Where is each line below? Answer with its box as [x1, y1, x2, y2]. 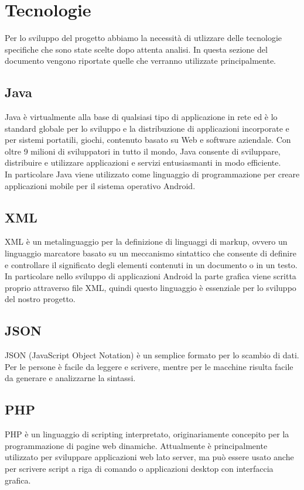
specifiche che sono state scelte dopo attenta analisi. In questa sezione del [5, 43, 268, 55]
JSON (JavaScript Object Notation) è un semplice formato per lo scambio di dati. [5, 349, 299, 361]
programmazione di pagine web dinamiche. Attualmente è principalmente [5, 439, 268, 451]
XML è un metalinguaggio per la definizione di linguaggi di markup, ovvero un [5, 235, 288, 248]
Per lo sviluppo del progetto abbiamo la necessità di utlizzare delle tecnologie [5, 32, 282, 44]
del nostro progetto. [5, 293, 76, 305]
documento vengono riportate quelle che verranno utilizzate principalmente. [5, 54, 276, 67]
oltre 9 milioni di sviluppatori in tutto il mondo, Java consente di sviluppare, [5, 145, 281, 157]
